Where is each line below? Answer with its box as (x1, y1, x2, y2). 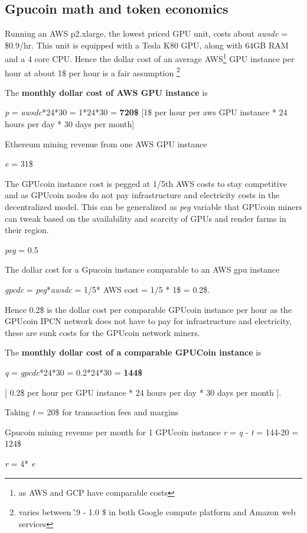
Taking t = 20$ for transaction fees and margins (5, 406, 179, 418)
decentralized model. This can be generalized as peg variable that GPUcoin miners (5, 201, 302, 213)
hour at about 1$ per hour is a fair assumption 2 (5, 64, 180, 79)
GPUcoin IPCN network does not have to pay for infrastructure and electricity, (5, 315, 292, 327)
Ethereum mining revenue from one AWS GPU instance (5, 137, 207, 150)
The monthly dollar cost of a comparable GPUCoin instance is (5, 346, 262, 358)
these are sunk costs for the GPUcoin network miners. (5, 326, 200, 338)
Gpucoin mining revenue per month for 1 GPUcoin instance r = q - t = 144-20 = (5, 425, 299, 438)
